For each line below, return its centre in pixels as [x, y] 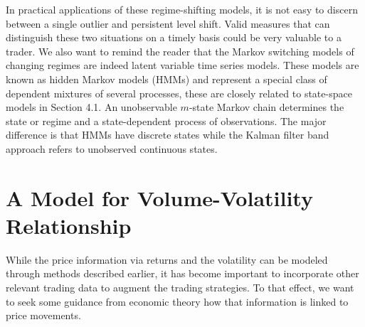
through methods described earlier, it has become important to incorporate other [182, 273]
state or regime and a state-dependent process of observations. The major [166, 120]
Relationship [69, 225]
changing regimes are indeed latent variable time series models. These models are [182, 65]
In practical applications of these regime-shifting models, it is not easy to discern [182, 9]
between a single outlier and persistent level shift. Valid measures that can [168, 23]
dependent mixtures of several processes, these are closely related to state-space [179, 93]
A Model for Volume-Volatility [159, 197]
